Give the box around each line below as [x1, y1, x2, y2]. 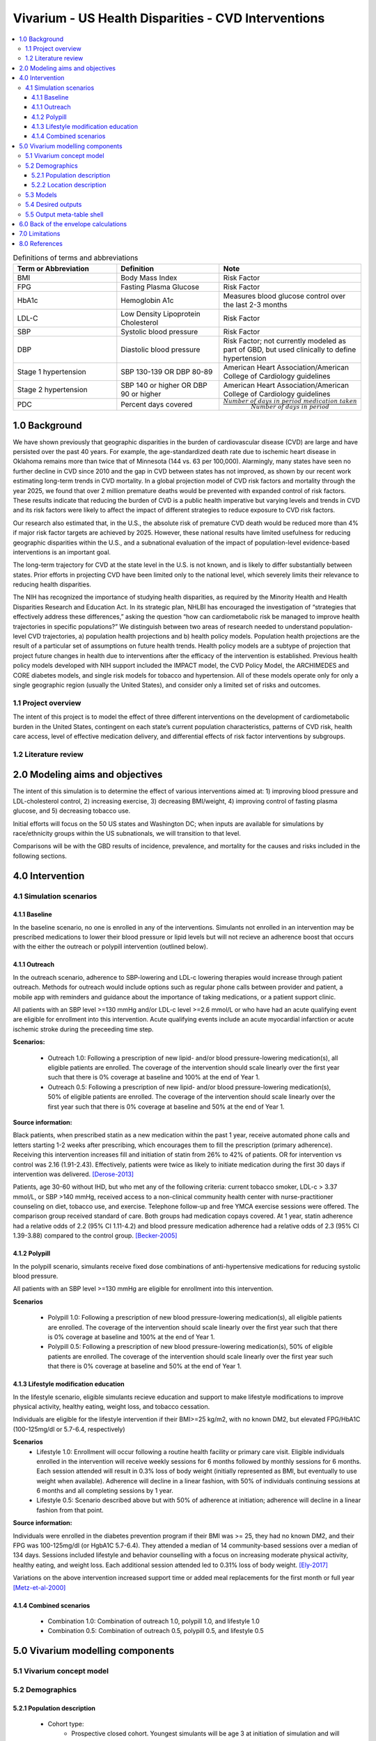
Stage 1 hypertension [17, 366, 86, 376]
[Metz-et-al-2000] [13, 1583, 66, 1591]
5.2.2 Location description [31, 181, 107, 189]
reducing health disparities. [13, 580, 92, 588]
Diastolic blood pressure [120, 345, 201, 354]
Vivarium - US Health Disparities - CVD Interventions [13, 10, 325, 26]
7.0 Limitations [19, 230, 61, 238]
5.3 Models [25, 190, 57, 198]
